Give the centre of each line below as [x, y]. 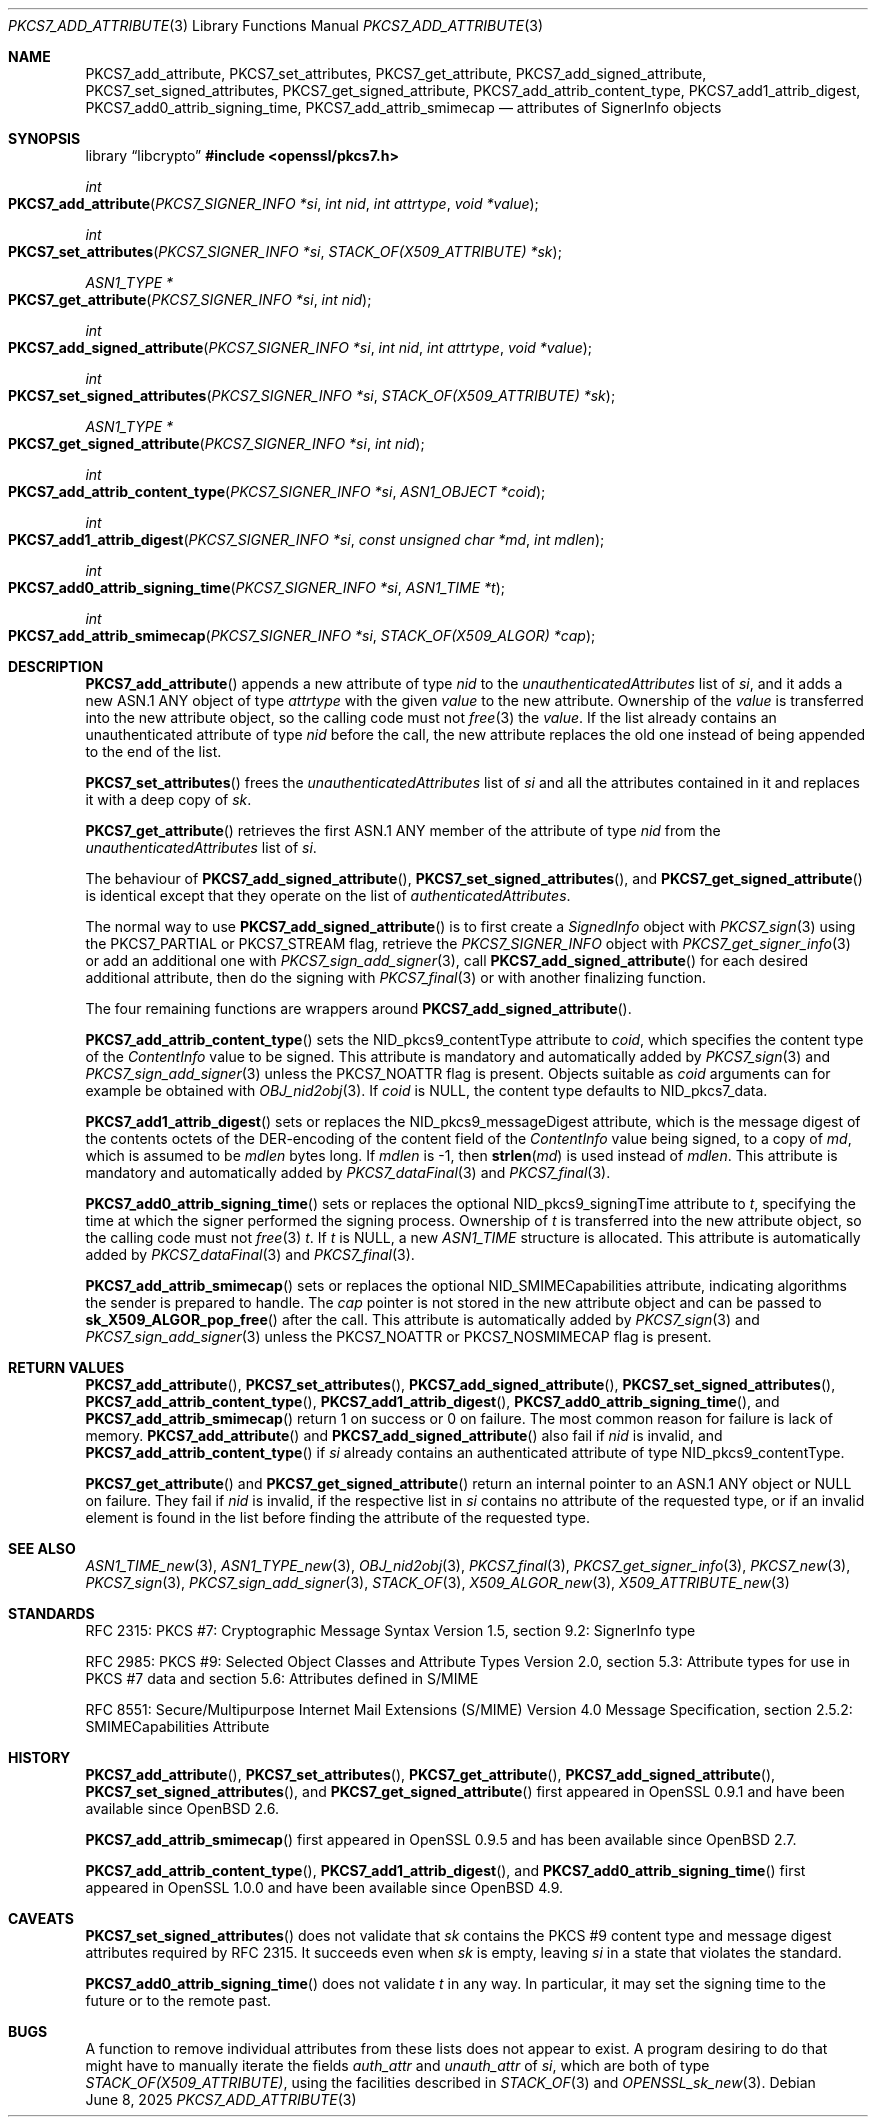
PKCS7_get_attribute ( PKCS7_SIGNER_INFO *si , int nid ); [190, 299]
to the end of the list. [153, 751]
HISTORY [39, 1757]
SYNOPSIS [44, 138]
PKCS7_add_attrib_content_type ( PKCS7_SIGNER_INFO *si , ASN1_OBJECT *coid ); [277, 491]
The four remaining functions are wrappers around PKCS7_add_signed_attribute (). [358, 1008]
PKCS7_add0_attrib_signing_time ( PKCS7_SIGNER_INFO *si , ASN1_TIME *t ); [256, 587]
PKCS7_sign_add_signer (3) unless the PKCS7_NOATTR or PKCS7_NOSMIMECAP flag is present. [398, 1336]
